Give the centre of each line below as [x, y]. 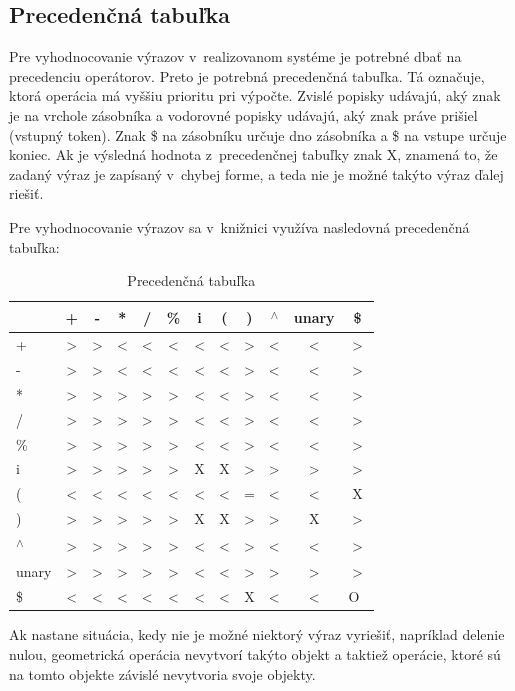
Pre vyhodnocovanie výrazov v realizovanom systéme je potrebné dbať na [235, 56]
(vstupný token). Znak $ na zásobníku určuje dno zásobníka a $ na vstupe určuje [258, 134]
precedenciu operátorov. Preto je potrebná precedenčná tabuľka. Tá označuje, [247, 75]
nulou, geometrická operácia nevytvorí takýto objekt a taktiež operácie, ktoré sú [255, 654]
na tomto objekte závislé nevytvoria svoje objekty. [162, 673]
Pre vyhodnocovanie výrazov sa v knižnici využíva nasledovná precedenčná [239, 226]
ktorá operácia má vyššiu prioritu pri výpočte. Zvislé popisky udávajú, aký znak [255, 95]
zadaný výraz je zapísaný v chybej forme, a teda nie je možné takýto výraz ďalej [256, 173]
